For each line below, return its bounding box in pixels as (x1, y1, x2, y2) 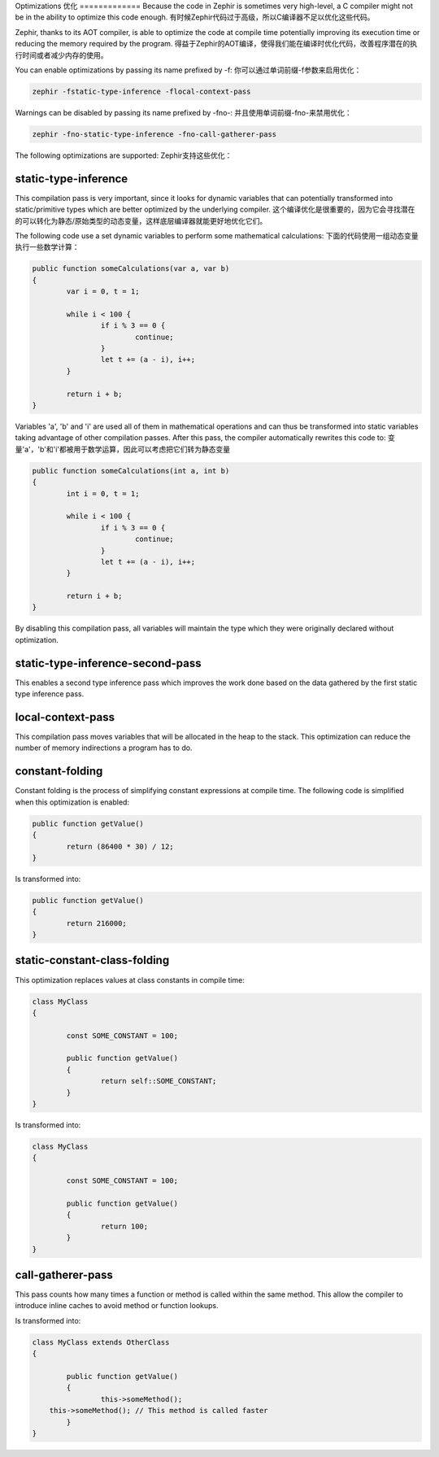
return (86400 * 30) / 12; (66, 842, 174, 851)
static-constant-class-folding (15, 953, 170, 967)
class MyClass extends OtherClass (32, 1337, 170, 1346)
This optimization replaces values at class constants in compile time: (15, 975, 246, 984)
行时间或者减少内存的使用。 (15, 50, 108, 60)
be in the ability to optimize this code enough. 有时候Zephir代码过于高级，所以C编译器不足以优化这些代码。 (15, 12, 375, 22)
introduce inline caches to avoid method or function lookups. (15, 1301, 219, 1311)
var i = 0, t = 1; (66, 287, 140, 296)
